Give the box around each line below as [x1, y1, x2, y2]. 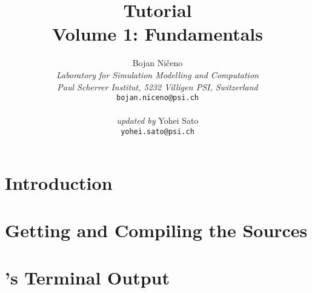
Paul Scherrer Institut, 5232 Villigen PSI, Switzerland [57, 80, 258, 93]
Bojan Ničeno [132, 56, 183, 69]
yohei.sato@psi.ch [121, 127, 194, 136]
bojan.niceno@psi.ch [116, 93, 199, 103]
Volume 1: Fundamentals [52, 21, 263, 46]
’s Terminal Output [5, 265, 170, 290]
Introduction [5, 170, 113, 195]
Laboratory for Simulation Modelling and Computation [56, 68, 259, 81]
